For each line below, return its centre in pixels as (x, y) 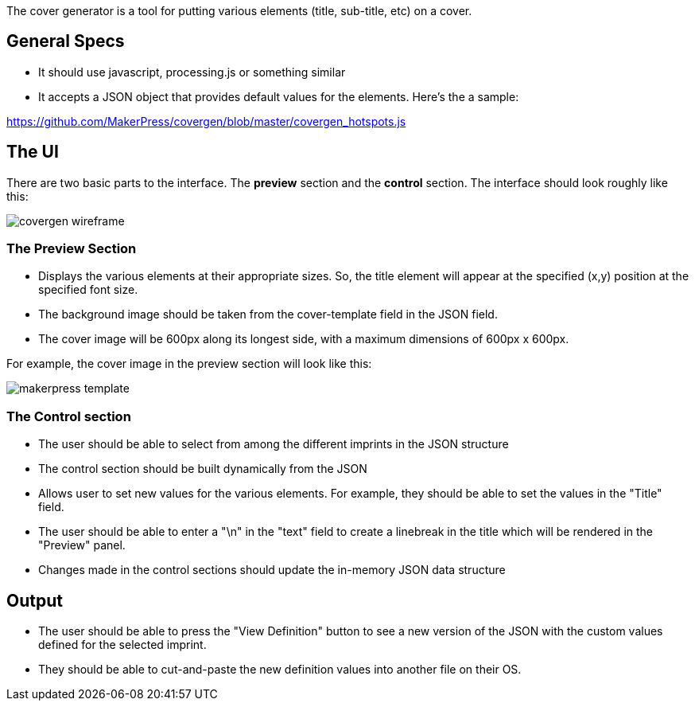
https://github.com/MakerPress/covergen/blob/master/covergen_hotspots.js (206, 121)
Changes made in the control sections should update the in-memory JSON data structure (272, 570)
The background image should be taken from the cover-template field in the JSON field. (268, 314)
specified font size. (88, 290)
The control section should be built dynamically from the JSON (203, 469)
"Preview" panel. (82, 545)
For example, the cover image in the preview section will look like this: (189, 364)
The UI (33, 152)
